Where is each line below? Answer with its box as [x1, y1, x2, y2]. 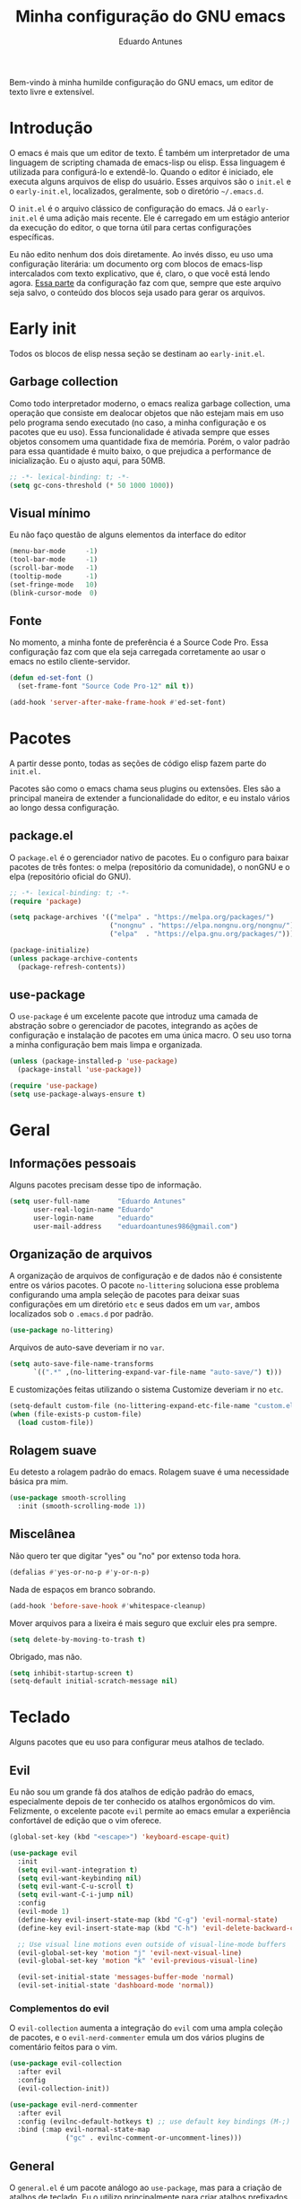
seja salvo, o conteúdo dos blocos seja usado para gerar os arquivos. [9, 287, 266, 298]
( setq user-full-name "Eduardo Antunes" [9, 1196, 186, 1205]
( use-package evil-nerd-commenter [9, 2100, 139, 2109]
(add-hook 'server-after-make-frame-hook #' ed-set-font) [9, 698, 227, 707]
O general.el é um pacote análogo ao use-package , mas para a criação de [9, 2182, 282, 2193]
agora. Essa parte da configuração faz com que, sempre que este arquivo [9, 277, 282, 288]
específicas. [9, 231, 55, 242]
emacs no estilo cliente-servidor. [9, 656, 131, 667]
